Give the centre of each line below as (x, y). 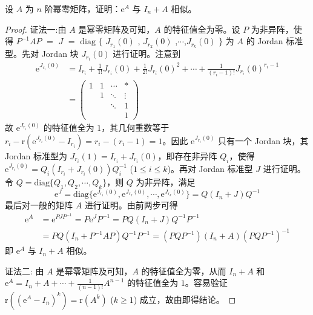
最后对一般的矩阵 (39, 205)
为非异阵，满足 (166, 181)
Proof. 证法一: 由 (36, 29)
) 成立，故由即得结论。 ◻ (185, 299)
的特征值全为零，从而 (184, 270)
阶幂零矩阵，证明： (83, 8)
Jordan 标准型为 (36, 155)
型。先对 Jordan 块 (42, 54)
